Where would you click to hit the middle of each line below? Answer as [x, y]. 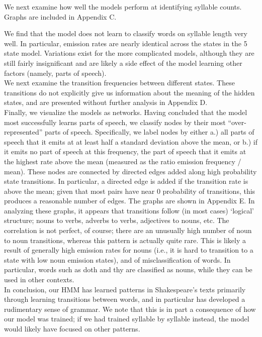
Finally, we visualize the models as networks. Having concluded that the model [126, 112]
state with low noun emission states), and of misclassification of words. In [117, 259]
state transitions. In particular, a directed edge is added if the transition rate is [126, 181]
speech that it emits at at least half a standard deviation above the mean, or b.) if [131, 141]
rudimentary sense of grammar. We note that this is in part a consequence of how [130, 309]
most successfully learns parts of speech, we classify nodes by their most [115, 122]
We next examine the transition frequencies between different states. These [119, 83]
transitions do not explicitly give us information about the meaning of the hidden [129, 92]
